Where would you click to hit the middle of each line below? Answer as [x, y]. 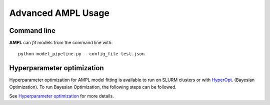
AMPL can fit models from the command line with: [61, 43]
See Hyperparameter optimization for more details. [62, 96]
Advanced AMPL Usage [59, 13]
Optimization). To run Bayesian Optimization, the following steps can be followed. [93, 87]
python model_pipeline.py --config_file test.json [81, 54]
